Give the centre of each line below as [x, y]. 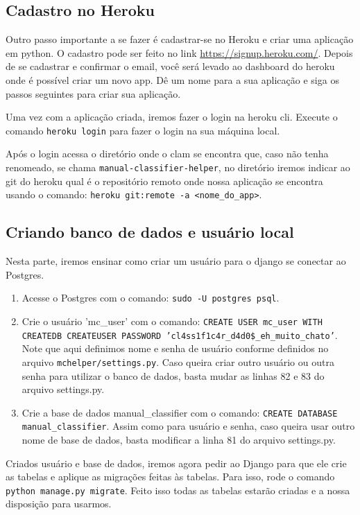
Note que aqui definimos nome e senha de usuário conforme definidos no [175, 348]
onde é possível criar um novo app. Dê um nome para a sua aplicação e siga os [172, 79]
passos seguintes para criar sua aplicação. [93, 93]
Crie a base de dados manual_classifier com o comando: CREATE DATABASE [180, 412]
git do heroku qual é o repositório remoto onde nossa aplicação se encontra [164, 181]
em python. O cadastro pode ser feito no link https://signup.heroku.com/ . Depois [179, 52]
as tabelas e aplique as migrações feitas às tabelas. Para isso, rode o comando [170, 477]
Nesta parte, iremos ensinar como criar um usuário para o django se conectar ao [176, 261]
